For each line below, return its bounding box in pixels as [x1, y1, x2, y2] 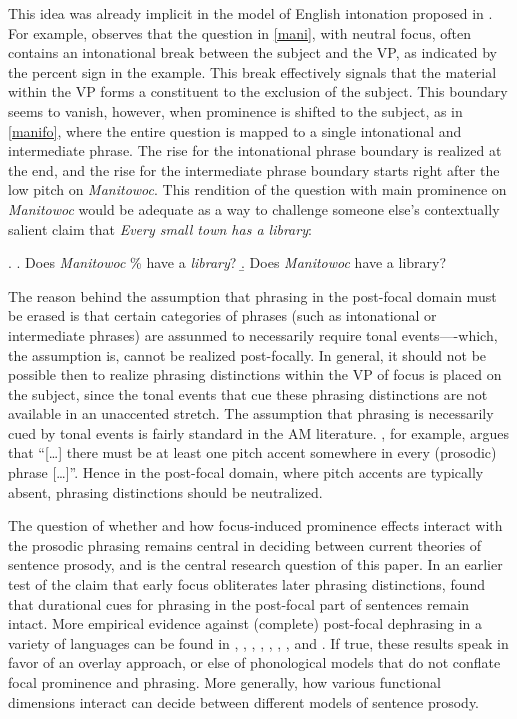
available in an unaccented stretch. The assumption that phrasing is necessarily [8, 403, 494, 424]
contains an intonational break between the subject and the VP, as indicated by [8, 42, 497, 63]
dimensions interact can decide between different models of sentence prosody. [8, 691, 480, 712]
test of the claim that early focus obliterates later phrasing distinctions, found [8, 574, 486, 595]
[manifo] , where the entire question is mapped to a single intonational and [8, 120, 462, 141]
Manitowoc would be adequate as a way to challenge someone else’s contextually [8, 198, 500, 219]
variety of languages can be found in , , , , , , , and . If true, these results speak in [8, 632, 509, 653]
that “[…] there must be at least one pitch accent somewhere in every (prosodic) [8, 442, 497, 463]
